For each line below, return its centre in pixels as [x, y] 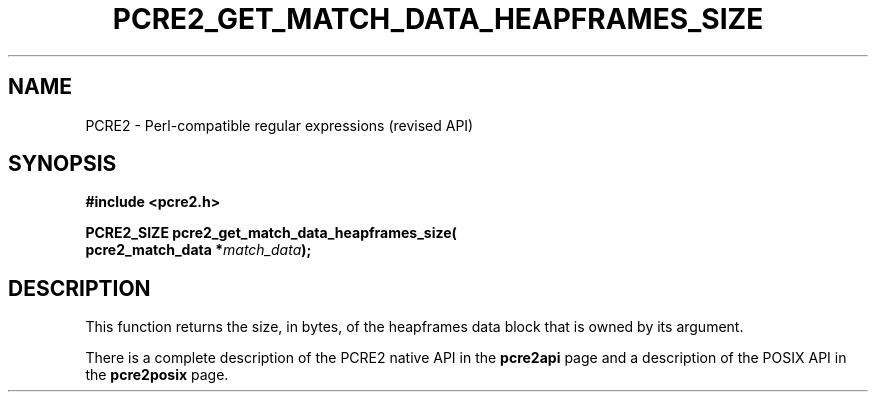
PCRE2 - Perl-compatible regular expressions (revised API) [279, 125]
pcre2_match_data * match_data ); [198, 250]
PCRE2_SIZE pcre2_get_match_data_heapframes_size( [271, 233]
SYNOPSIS [62, 164]
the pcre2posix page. [157, 375]
